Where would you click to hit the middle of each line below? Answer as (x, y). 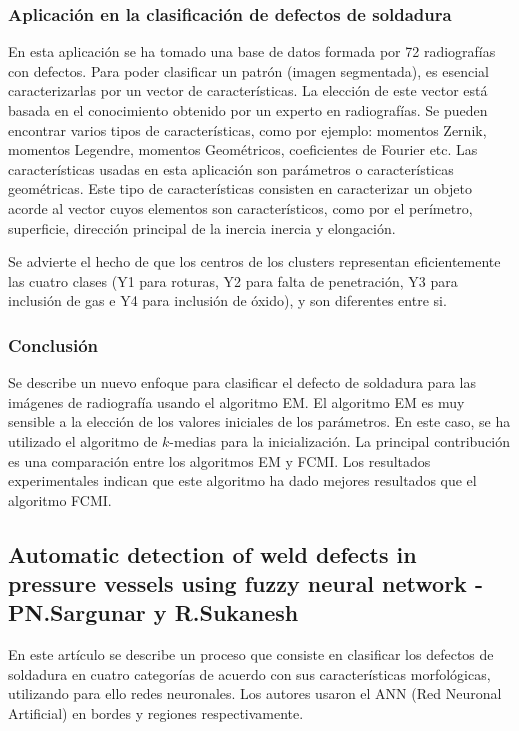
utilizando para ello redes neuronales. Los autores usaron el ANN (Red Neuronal (255, 693)
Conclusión (53, 344)
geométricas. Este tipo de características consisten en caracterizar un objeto (240, 188)
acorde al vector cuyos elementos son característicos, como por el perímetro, (240, 207)
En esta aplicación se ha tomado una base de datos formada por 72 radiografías (252, 51)
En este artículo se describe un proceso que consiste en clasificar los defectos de (251, 654)
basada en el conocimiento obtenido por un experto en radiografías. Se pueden (248, 110)
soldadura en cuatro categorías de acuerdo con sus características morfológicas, (249, 673)
